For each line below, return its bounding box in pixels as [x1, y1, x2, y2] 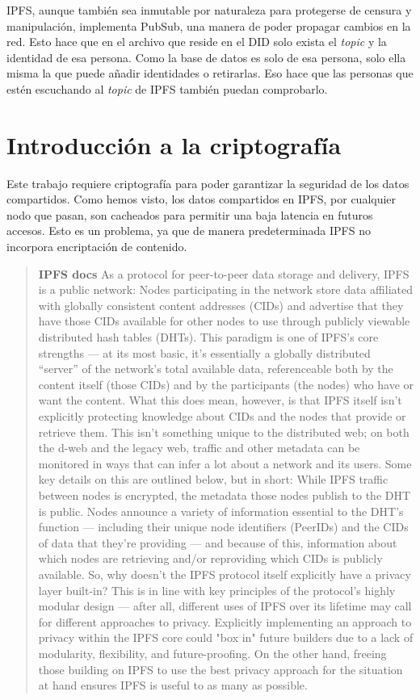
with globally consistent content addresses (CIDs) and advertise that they [38, 296, 404, 313]
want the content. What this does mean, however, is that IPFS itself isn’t [38, 392, 402, 409]
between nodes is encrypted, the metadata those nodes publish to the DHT [38, 486, 411, 503]
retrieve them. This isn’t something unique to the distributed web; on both [38, 423, 409, 440]
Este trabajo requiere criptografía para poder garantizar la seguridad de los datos [6, 174, 409, 191]
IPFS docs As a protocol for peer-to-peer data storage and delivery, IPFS [38, 265, 409, 282]
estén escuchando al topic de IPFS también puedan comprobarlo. [6, 80, 328, 97]
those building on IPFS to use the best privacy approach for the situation [38, 660, 403, 677]
